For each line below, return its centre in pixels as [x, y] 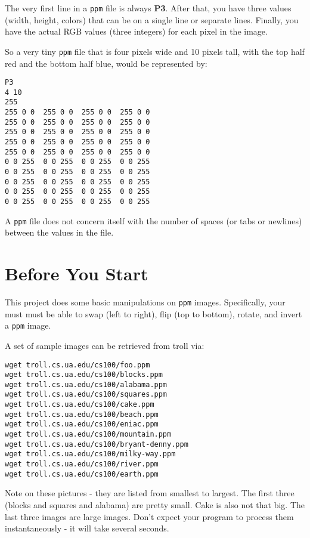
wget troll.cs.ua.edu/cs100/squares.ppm [86, 395]
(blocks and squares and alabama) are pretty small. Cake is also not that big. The [155, 504]
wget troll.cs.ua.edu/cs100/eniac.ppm [82, 424]
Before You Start [77, 273]
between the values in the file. [59, 232]
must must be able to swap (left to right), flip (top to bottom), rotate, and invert [154, 313]
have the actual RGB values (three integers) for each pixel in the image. [136, 31]
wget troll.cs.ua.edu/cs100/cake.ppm [80, 405]
